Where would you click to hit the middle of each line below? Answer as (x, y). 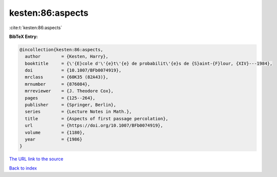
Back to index (23, 168)
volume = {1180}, (55, 132)
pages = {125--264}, (60, 98)
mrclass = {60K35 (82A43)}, (67, 77)
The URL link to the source (36, 159)
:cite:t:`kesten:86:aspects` (36, 28)
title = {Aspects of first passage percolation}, (97, 119)
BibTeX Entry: (23, 36)
